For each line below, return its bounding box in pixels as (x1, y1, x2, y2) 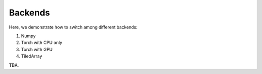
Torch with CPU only (21, 40, 63, 45)
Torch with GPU (21, 46, 53, 52)
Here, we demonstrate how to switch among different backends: (9, 24, 138, 30)
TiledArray (21, 53, 42, 59)
